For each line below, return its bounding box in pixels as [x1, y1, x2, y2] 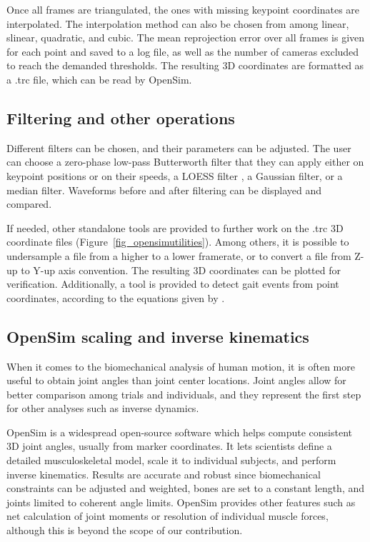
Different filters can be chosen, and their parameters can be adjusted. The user [6, 140, 351, 155]
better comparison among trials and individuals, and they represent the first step [6, 386, 361, 401]
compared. [6, 196, 52, 211]
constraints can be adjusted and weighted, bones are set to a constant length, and [6, 481, 365, 496]
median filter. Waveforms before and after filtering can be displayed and [6, 182, 321, 197]
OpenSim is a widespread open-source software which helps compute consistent [6, 424, 353, 439]
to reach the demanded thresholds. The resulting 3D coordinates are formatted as [6, 58, 364, 73]
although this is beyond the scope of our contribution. [6, 523, 243, 538]
